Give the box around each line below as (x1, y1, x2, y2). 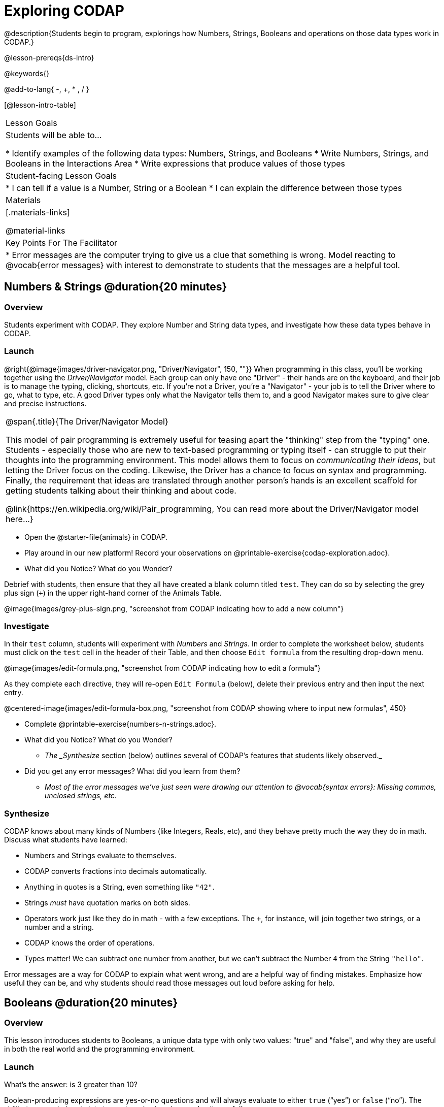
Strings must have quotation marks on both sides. (24, 898, 190, 907)
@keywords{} (4, 69, 50, 78)
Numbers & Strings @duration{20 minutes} (4, 280, 227, 294)
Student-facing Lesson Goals (6, 170, 117, 181)
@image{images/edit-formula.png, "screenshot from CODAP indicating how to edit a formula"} (4, 664, 321, 673)
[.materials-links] (6, 207, 70, 217)
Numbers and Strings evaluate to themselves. (24, 851, 177, 860)
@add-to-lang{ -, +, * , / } (4, 84, 89, 93)
